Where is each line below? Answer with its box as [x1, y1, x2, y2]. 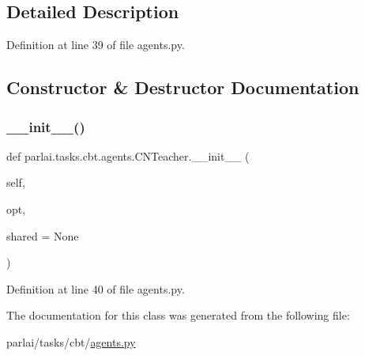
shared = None [6, 227, 79, 244]
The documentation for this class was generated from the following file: [6, 307, 350, 324]
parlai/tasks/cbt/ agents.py [6, 333, 136, 350]
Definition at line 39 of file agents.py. [6, 36, 185, 53]
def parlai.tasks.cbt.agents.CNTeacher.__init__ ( [6, 147, 250, 164]
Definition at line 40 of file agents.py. [6, 280, 185, 297]
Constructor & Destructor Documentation [6, 75, 359, 100]
